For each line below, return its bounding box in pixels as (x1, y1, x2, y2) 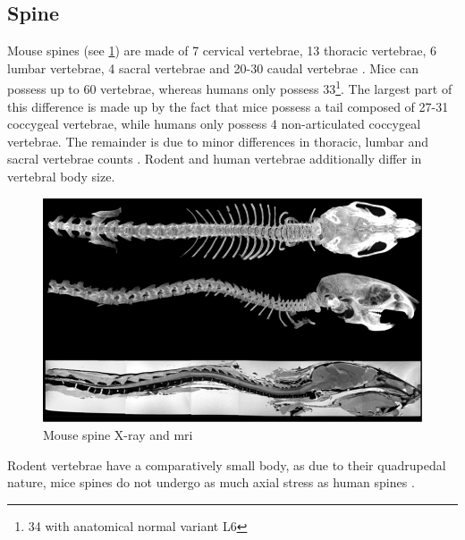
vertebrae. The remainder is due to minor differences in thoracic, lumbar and (7, 131, 429, 150)
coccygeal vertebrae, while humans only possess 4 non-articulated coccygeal (7, 114, 421, 133)
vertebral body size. (7, 167, 115, 186)
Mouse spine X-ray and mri (43, 425, 193, 443)
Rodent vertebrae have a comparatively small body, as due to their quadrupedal (7, 455, 446, 474)
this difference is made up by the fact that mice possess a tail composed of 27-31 (7, 97, 449, 115)
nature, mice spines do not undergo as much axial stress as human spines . (7, 473, 415, 492)
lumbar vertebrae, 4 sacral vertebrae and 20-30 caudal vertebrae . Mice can (7, 58, 419, 77)
